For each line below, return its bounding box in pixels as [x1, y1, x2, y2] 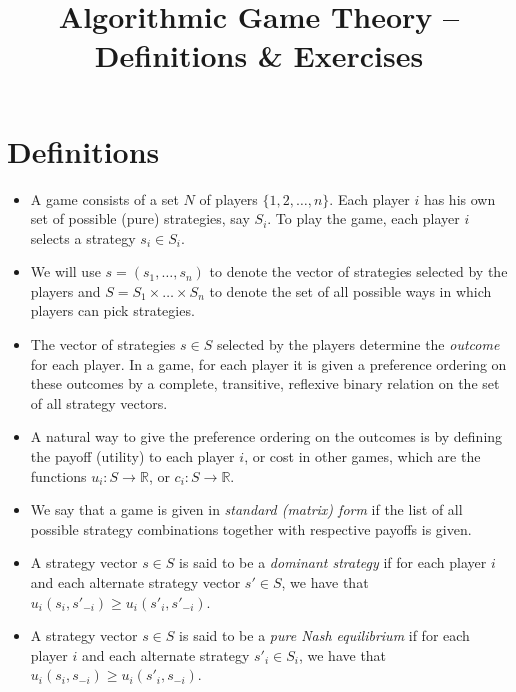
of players [199, 188, 258, 209]
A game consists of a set [30, 188, 179, 209]
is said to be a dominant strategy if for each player [179, 552, 487, 573]
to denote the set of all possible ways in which [209, 280, 492, 301]
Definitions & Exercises [94, 35, 424, 76]
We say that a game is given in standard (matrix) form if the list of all [30, 499, 463, 520]
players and [30, 280, 101, 301]
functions [30, 465, 87, 486]
